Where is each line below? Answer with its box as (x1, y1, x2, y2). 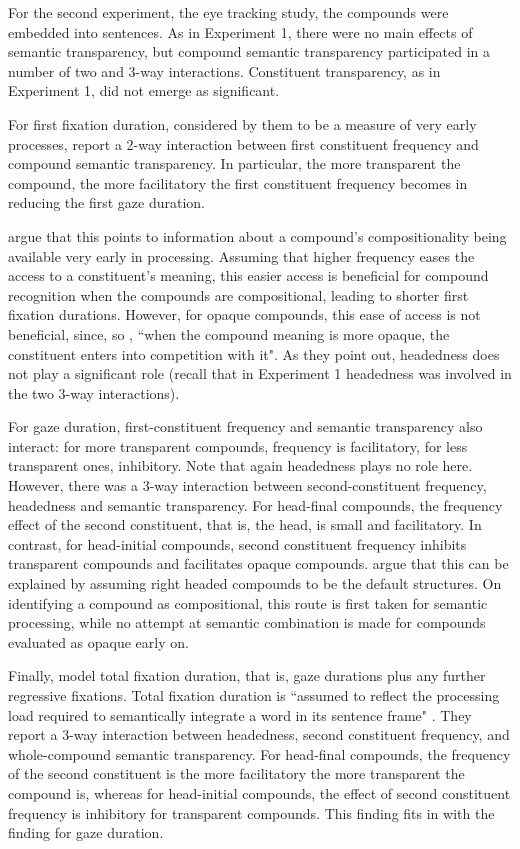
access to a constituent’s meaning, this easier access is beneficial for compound (8, 265, 489, 286)
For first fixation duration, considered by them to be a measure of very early (8, 113, 477, 134)
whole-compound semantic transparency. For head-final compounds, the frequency (8, 743, 511, 764)
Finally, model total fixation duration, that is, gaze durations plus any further (8, 665, 486, 686)
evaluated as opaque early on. (8, 631, 189, 652)
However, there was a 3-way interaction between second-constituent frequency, (8, 475, 487, 496)
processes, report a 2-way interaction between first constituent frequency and (8, 133, 479, 154)
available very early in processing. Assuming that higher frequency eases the (8, 245, 475, 266)
